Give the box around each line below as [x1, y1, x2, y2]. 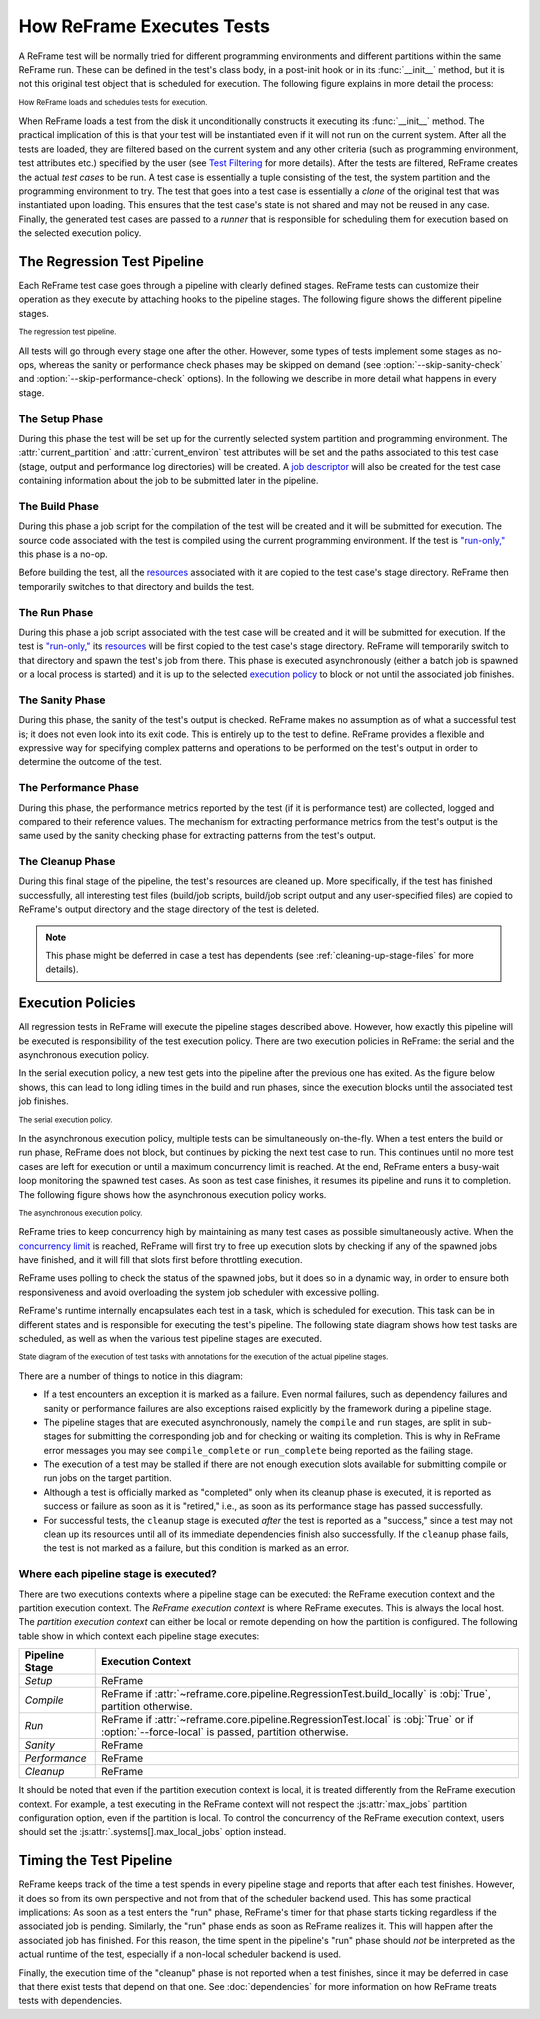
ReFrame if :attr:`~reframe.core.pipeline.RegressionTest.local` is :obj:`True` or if [101, 1713, 474, 1727]
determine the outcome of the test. [18, 756, 162, 768]
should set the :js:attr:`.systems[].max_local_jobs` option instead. [18, 1826, 287, 1838]
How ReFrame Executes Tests [18, 15, 270, 37]
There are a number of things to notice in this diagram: [18, 1370, 244, 1382]
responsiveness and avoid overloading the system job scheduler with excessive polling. [18, 1286, 380, 1298]
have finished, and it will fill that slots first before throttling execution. [18, 1254, 303, 1266]
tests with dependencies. [18, 1995, 123, 2007]
